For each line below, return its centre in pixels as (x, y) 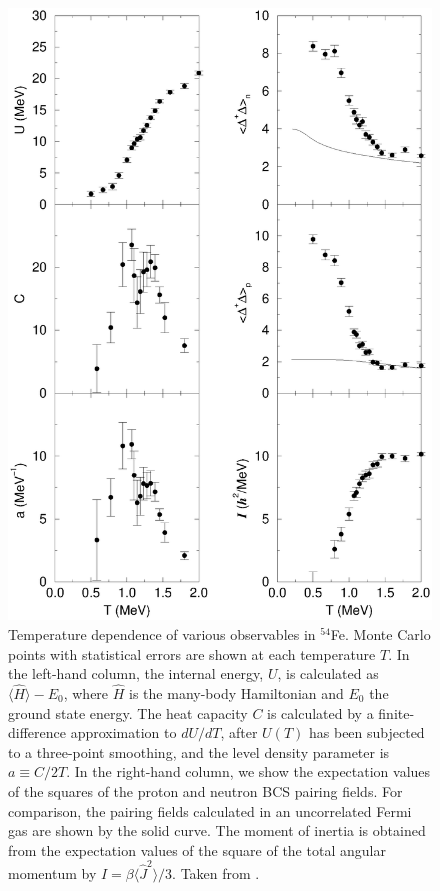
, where (86, 692)
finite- (396, 712)
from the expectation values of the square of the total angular (197, 849)
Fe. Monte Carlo (380, 633)
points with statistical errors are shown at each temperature (192, 653)
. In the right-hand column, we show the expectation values (248, 771)
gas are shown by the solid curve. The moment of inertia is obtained (217, 830)
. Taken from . (216, 873)
